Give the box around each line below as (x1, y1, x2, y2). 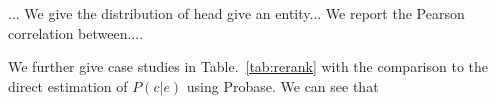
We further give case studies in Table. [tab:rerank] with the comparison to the (8, 56, 489, 77)
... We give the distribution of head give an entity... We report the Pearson (8, 3, 465, 23)
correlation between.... (8, 22, 144, 43)
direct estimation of (8, 75, 128, 96)
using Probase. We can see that (186, 75, 379, 96)
